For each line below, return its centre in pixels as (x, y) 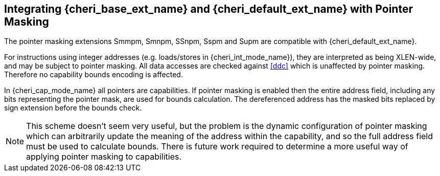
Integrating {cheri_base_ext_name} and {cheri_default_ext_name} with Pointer (209, 9)
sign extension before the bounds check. (73, 108)
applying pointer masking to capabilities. (104, 157)
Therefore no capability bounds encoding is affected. (94, 75)
